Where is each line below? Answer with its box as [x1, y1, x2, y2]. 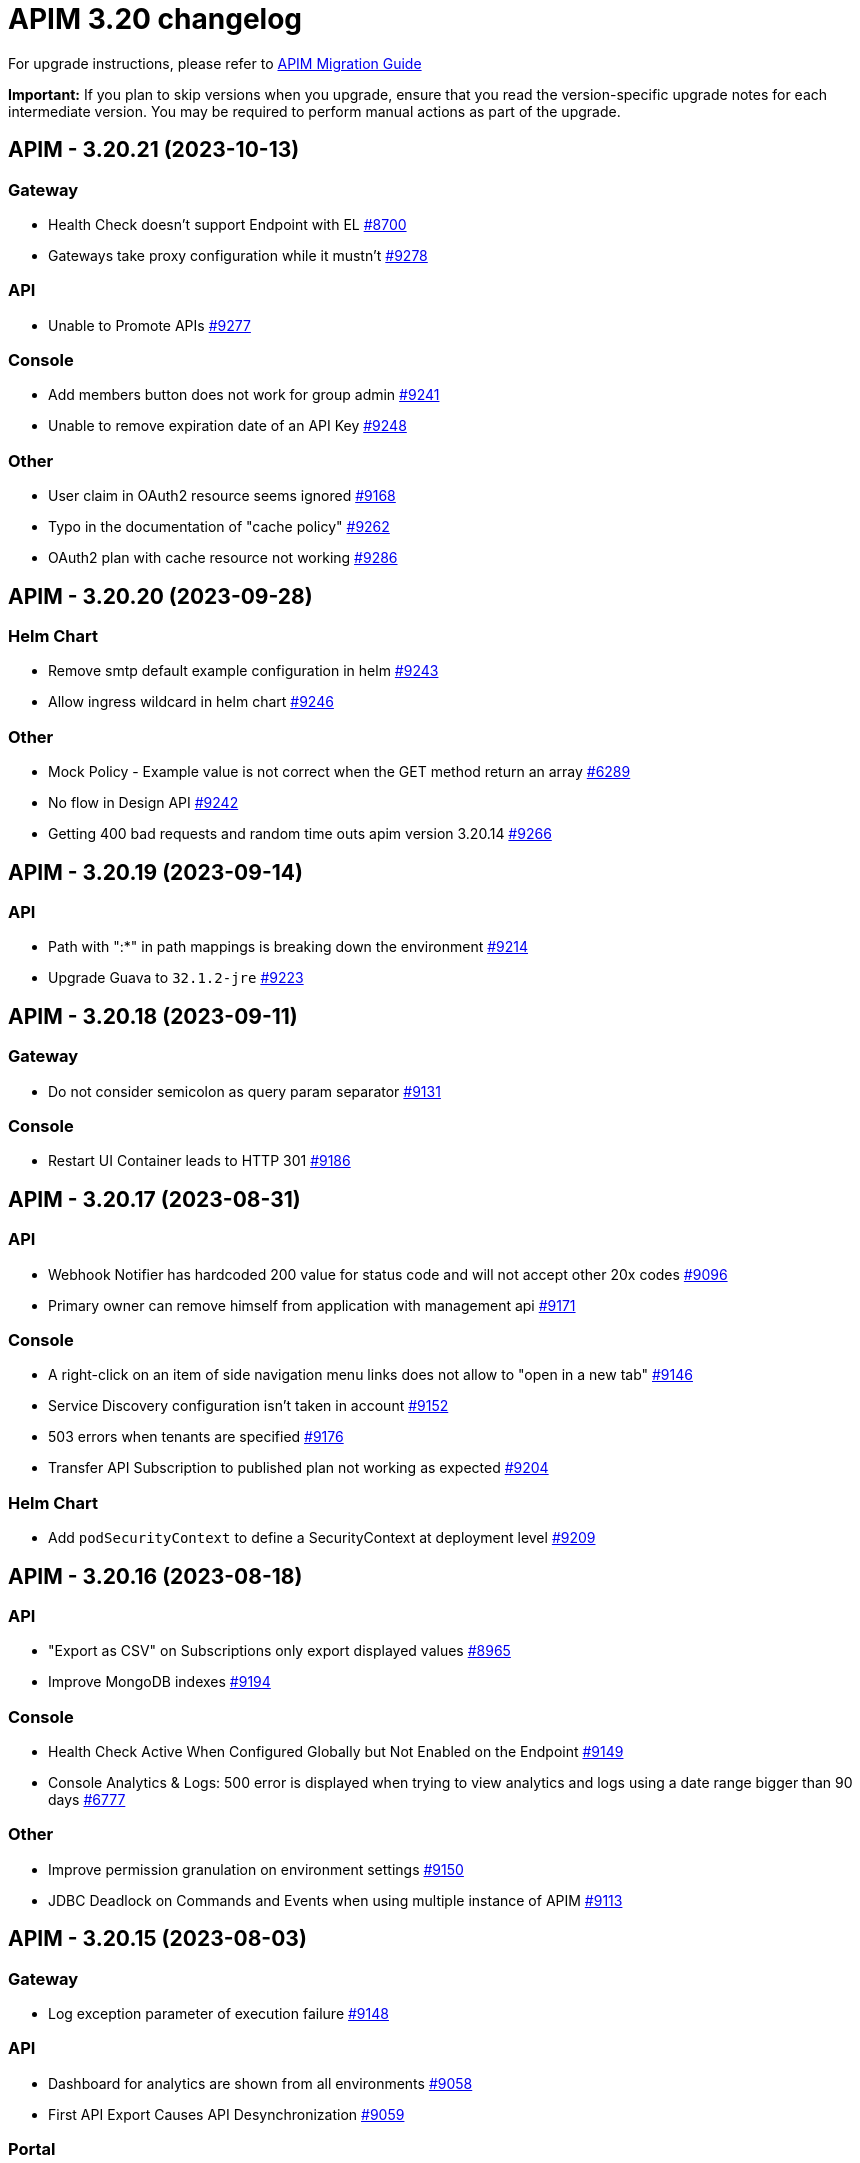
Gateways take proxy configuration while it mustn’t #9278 [48, 246, 428, 264]
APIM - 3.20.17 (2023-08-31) [8, 1186, 301, 1212]
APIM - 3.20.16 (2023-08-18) [8, 1563, 303, 1589]
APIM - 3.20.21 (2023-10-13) [8, 137, 300, 163]
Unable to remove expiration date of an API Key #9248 [48, 417, 407, 435]
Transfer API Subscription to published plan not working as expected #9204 [48, 1459, 549, 1477]
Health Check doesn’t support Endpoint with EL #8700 [48, 215, 407, 233]
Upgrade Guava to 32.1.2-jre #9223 [48, 969, 304, 987]
